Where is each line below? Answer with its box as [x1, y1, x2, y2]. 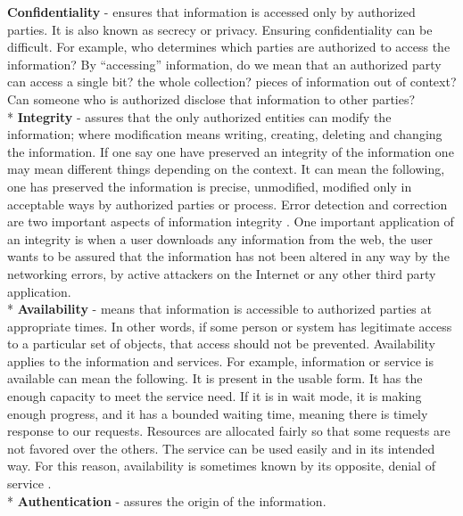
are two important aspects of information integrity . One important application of [7, 212, 454, 231]
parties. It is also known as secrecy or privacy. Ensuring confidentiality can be [7, 20, 433, 38]
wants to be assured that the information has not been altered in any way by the [7, 247, 450, 266]
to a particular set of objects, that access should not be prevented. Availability [7, 334, 436, 353]
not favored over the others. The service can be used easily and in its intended [7, 438, 435, 457]
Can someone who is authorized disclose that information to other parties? [7, 89, 416, 108]
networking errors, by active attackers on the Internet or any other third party [7, 264, 436, 283]
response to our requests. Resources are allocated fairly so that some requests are [7, 422, 451, 440]
